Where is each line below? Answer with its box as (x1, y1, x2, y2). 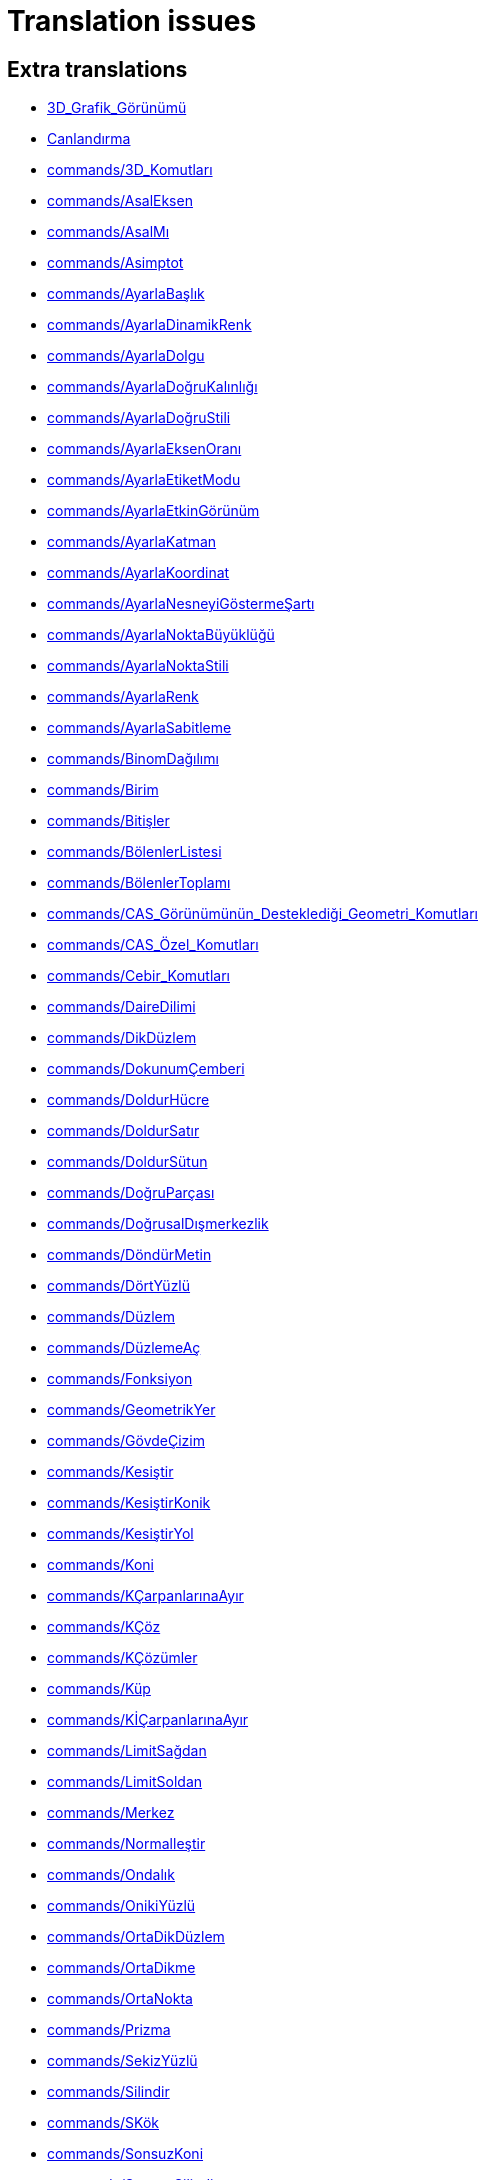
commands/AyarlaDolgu (47, 347, 205, 365)
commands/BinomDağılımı (47, 750, 219, 768)
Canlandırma (47, 130, 131, 148)
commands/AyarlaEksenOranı (47, 440, 242, 458)
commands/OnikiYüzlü (47, 1897, 196, 1915)
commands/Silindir (47, 2083, 170, 2101)
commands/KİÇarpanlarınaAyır (47, 1711, 249, 1729)
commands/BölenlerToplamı (47, 874, 231, 892)
